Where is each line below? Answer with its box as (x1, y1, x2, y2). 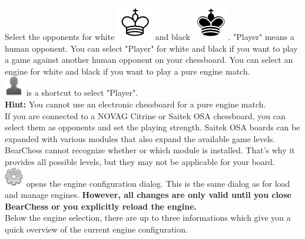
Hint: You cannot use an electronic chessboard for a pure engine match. (5, 97, 266, 110)
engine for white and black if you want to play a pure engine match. (5, 65, 250, 77)
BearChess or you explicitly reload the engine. (5, 200, 197, 212)
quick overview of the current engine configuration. (5, 223, 188, 235)
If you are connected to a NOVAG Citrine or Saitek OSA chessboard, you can (5, 109, 286, 122)
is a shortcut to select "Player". (26, 86, 138, 99)
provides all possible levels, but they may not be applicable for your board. (5, 155, 276, 167)
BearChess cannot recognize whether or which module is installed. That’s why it (5, 144, 295, 156)
